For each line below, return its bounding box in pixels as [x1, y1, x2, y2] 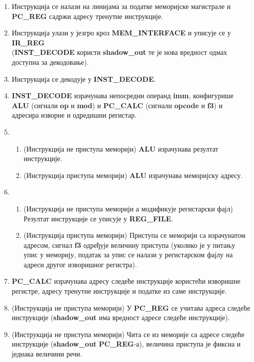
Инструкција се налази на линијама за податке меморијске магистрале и [11, 1, 231, 11]
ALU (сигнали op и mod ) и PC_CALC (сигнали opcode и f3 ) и [11, 100, 223, 110]
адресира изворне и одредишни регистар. [11, 110, 137, 120]
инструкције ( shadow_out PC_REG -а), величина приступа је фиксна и [11, 339, 241, 349]
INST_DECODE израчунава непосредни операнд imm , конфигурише [11, 90, 234, 101]
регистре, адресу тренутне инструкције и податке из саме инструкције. [11, 286, 227, 296]
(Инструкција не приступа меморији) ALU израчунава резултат [23, 143, 219, 154]
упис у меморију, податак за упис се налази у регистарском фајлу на [23, 249, 233, 260]
